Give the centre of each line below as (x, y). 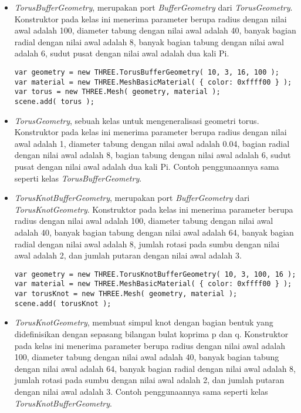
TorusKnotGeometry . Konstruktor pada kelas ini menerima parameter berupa (154, 209)
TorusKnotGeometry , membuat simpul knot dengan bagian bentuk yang (144, 322)
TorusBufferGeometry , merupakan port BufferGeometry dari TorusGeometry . (153, 7)
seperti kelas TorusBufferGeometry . (78, 178)
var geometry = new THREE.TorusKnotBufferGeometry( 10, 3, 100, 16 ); (155, 274)
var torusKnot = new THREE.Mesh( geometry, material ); (126, 294)
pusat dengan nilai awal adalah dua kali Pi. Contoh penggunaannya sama (147, 166)
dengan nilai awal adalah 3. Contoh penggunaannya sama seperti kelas (141, 391)
